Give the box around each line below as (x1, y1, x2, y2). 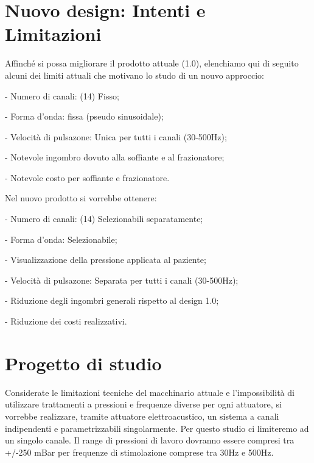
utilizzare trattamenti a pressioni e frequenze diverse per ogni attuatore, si (5, 398, 282, 411)
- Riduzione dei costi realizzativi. (5, 315, 127, 328)
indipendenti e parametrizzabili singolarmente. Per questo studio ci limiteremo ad (5, 422, 309, 434)
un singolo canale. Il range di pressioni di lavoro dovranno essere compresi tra (5, 434, 295, 447)
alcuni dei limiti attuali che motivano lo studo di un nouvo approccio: (5, 68, 264, 81)
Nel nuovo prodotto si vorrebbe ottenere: (5, 192, 157, 204)
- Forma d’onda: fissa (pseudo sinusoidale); (5, 110, 164, 123)
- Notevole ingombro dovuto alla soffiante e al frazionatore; (5, 151, 225, 163)
